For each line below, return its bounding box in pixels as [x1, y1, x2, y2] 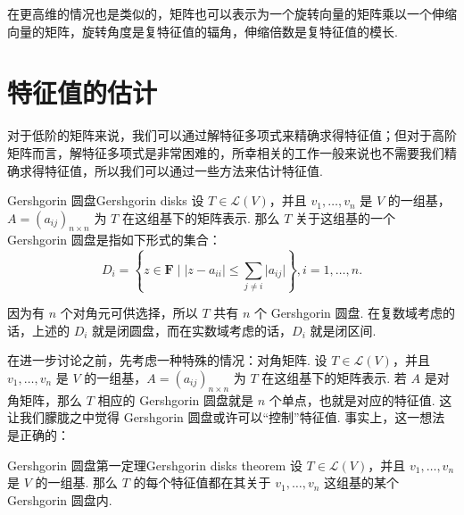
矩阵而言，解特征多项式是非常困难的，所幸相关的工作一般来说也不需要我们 [7, 143, 444, 162]
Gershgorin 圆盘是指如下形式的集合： [7, 230, 221, 249]
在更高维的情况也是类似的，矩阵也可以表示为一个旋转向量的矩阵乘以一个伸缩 [7, 4, 457, 22]
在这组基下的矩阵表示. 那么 [121, 208, 280, 227]
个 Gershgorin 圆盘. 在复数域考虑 [253, 303, 443, 322]
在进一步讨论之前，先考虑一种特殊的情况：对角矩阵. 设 [7, 351, 327, 370]
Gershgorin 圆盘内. [7, 490, 112, 509]
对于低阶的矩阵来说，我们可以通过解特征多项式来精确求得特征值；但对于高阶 [7, 126, 457, 145]
